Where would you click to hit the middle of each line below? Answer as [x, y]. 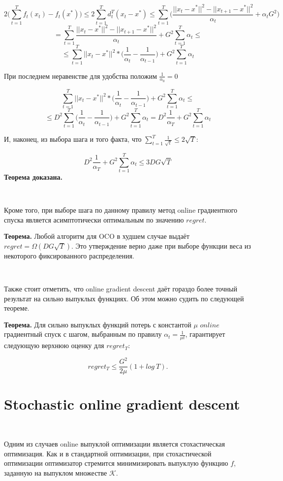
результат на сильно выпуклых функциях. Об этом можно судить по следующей [124, 298]
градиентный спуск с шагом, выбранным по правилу [83, 334]
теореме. [17, 308]
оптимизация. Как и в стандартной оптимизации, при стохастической [108, 453]
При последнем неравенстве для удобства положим [80, 76]
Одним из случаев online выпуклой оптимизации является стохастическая [115, 444]
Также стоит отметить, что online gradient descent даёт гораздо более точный [121, 289]
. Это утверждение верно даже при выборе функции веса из [161, 245]
